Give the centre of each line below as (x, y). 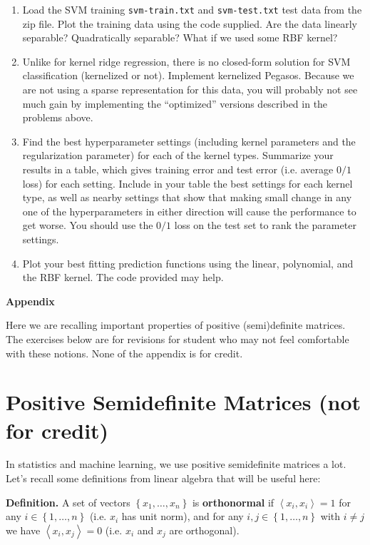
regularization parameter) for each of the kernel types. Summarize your (178, 155)
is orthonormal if (233, 502)
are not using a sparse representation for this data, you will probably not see (190, 90)
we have (23, 530)
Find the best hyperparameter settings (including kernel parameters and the (189, 141)
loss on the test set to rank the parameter (265, 225)
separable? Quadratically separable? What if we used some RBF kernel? (180, 37)
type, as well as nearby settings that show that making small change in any (187, 197)
